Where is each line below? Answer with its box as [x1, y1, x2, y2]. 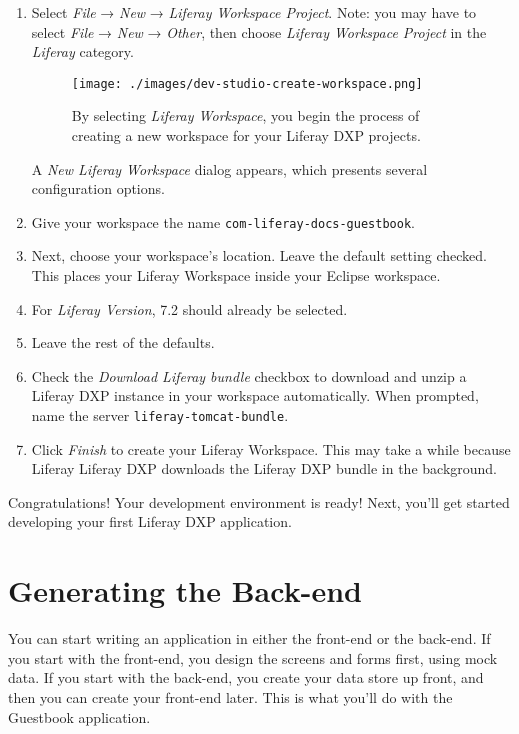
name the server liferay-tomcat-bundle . [31, 405, 289, 426]
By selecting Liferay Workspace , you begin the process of [71, 105, 420, 126]
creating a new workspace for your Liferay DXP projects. [71, 125, 421, 146]
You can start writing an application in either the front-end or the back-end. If [8, 628, 491, 649]
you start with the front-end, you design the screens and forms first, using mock [8, 647, 498, 668]
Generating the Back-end [8, 570, 362, 611]
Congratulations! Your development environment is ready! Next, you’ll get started [8, 491, 510, 512]
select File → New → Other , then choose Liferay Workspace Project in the [31, 21, 487, 42]
